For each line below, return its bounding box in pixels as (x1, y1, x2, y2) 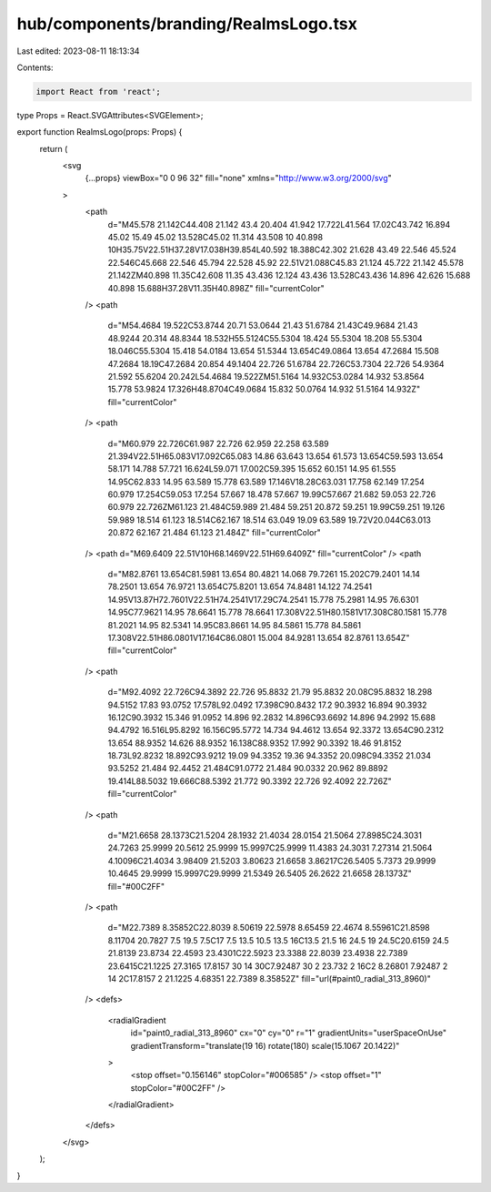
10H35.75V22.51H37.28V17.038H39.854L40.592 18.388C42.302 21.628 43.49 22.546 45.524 (107, 244, 456, 255)
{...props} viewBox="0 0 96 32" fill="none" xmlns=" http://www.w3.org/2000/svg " (85, 173, 393, 184)
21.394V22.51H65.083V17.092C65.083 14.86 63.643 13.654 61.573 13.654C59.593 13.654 (107, 451, 444, 462)
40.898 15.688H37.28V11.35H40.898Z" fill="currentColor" (107, 282, 325, 293)
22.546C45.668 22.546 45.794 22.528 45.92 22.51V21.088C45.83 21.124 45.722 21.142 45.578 (107, 257, 464, 268)
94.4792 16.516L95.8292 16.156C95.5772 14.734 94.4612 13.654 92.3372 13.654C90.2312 (107, 725, 445, 736)
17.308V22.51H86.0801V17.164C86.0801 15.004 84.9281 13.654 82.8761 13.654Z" (107, 632, 410, 643)
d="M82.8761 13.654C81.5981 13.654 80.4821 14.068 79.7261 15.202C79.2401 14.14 (107, 569, 421, 580)
